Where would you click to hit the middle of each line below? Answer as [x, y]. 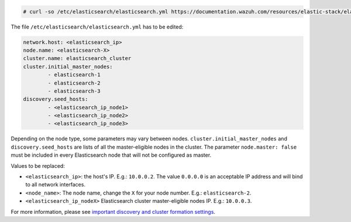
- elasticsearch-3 [74, 91]
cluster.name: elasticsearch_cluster [77, 59]
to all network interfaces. [56, 185]
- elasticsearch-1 [74, 75]
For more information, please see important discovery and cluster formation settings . [113, 212]
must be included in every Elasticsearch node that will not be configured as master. [111, 155]
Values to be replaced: [38, 165]
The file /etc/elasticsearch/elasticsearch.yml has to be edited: [97, 27]
